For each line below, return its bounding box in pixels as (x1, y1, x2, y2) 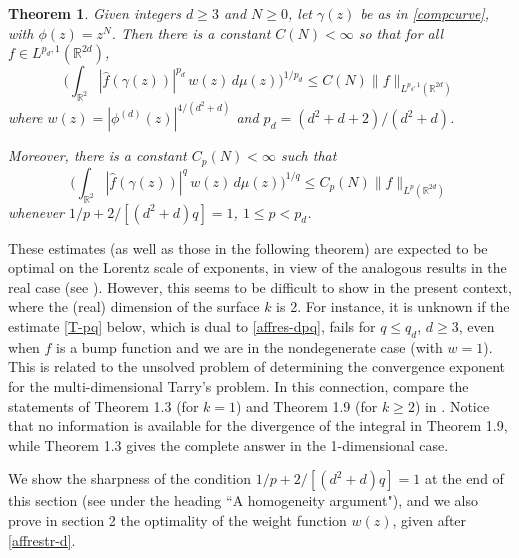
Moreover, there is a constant (8, 145, 187, 166)
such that (280, 145, 337, 166)
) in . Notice (414, 395, 490, 416)
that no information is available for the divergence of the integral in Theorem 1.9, (8, 415, 508, 436)
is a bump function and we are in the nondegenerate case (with (56, 336, 443, 357)
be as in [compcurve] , (360, 3, 489, 23)
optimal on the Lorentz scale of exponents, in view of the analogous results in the (8, 257, 507, 278)
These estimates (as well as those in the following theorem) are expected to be (8, 237, 488, 258)
